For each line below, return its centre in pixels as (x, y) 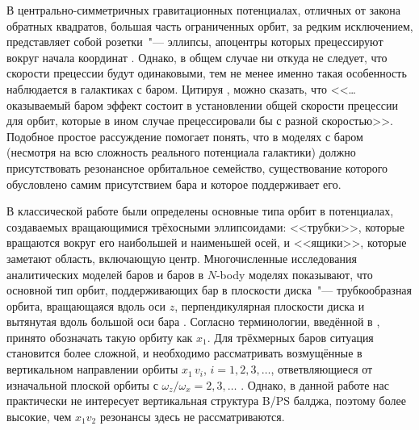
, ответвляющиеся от (322, 369)
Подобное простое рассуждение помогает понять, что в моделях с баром (185, 136)
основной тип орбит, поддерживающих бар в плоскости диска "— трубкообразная (209, 290)
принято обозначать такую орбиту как (100, 337)
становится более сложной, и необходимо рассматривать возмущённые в (184, 353)
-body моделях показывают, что (294, 274)
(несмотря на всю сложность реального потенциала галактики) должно (181, 152)
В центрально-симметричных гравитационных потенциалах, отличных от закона (203, 10)
